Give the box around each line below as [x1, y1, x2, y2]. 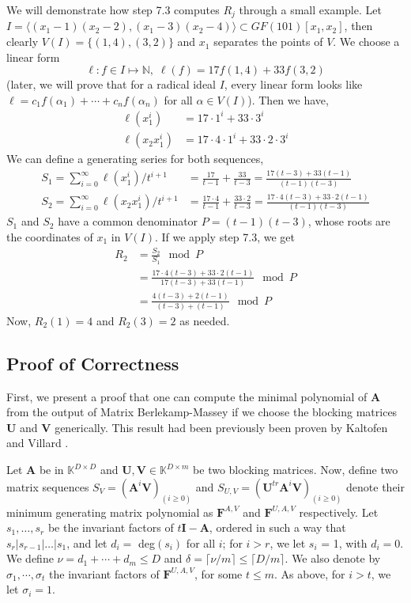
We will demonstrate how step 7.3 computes [6, 2, 220, 17]
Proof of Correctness [6, 351, 179, 375]
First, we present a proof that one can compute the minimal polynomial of [6, 388, 368, 404]
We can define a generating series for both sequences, [6, 150, 264, 167]
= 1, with [321, 534, 368, 551]
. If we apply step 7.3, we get [154, 228, 295, 245]
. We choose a [333, 33, 400, 50]
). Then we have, [247, 91, 329, 108]
